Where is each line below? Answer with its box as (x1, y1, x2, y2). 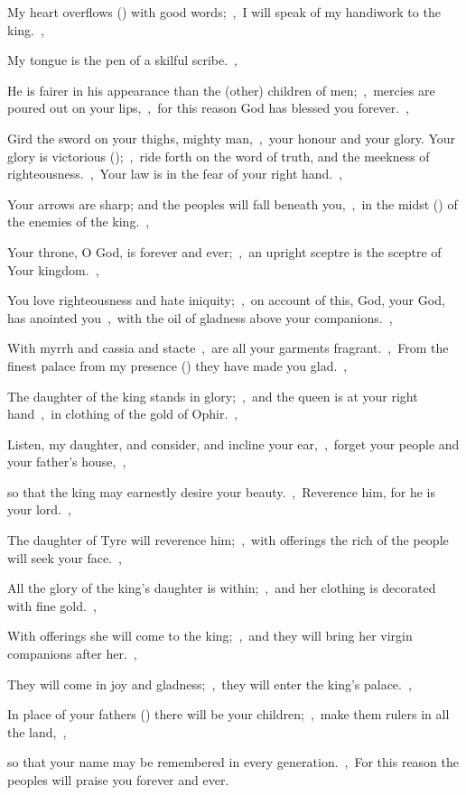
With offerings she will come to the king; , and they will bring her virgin (7, 626, 413, 645)
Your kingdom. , (7, 260, 99, 279)
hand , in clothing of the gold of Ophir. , (7, 404, 238, 423)
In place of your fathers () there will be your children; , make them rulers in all (7, 705, 450, 724)
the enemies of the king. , (7, 212, 150, 231)
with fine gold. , (7, 596, 97, 615)
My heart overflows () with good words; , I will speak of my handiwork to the (7, 3, 441, 21)
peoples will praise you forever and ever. (7, 771, 229, 789)
